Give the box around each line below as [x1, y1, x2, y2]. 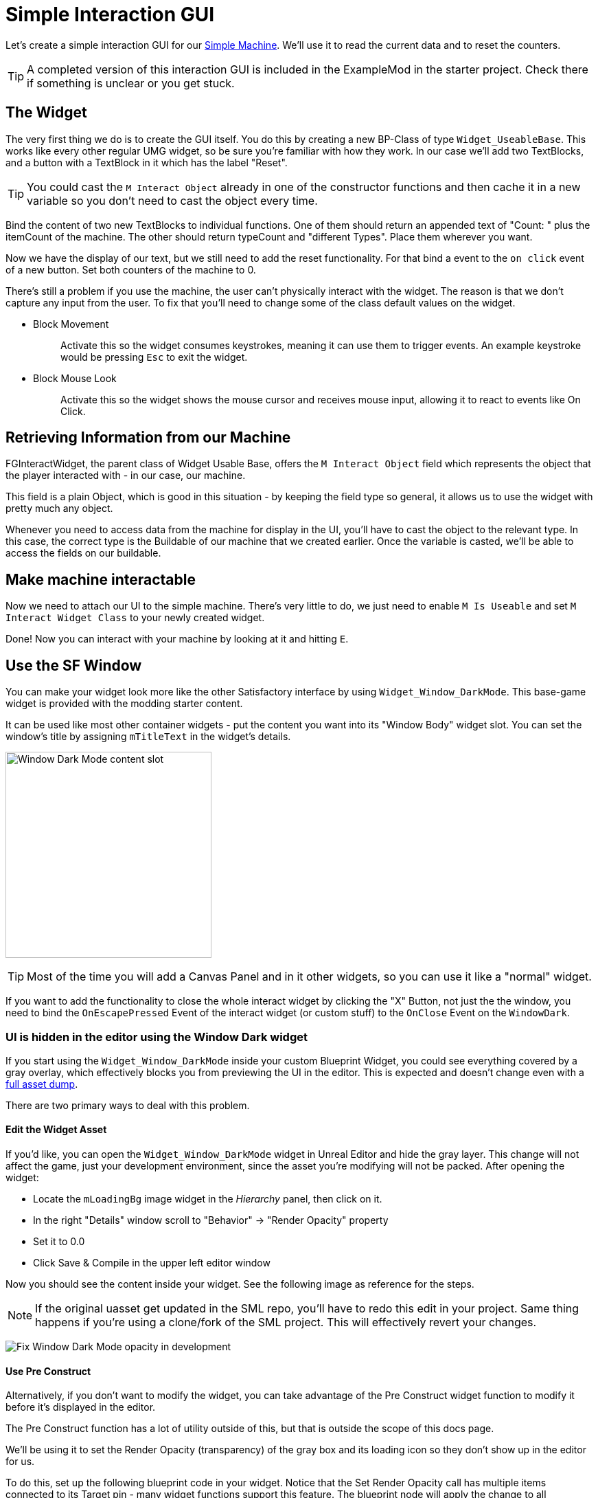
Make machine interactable [5, 570, 196, 588]
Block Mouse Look [33, 372, 117, 384]
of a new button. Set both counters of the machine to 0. [5, 263, 256, 276]
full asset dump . [5, 1077, 78, 1090]
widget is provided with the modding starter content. [5, 697, 243, 710]
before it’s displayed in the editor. [5, 1401, 156, 1413]
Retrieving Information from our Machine [5, 429, 291, 447]
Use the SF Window [5, 656, 142, 674]
